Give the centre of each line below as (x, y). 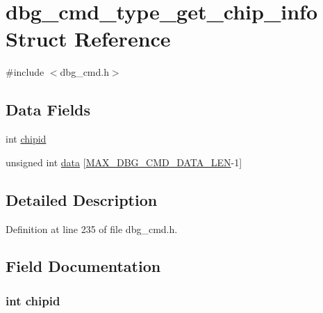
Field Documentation (83, 266)
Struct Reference (88, 39)
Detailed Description (82, 199)
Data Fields (48, 110)
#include (25, 72)
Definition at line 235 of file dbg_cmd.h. (92, 228)
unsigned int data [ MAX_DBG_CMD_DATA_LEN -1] (124, 162)
